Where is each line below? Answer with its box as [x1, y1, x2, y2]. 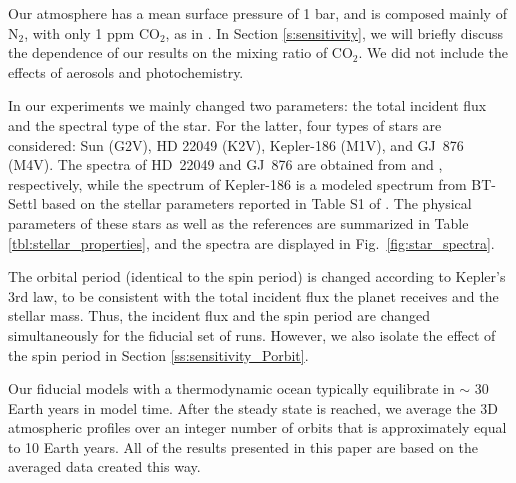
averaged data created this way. [8, 456, 201, 477]
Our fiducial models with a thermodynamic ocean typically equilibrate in [8, 378, 455, 399]
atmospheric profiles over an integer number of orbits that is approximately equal [8, 417, 507, 438]
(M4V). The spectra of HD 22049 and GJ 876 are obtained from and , [8, 154, 443, 175]
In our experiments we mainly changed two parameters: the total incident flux [8, 95, 487, 116]
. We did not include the [358, 42, 508, 63]
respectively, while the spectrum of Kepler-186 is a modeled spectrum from [8, 173, 467, 194]
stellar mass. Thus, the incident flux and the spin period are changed [8, 305, 431, 326]
